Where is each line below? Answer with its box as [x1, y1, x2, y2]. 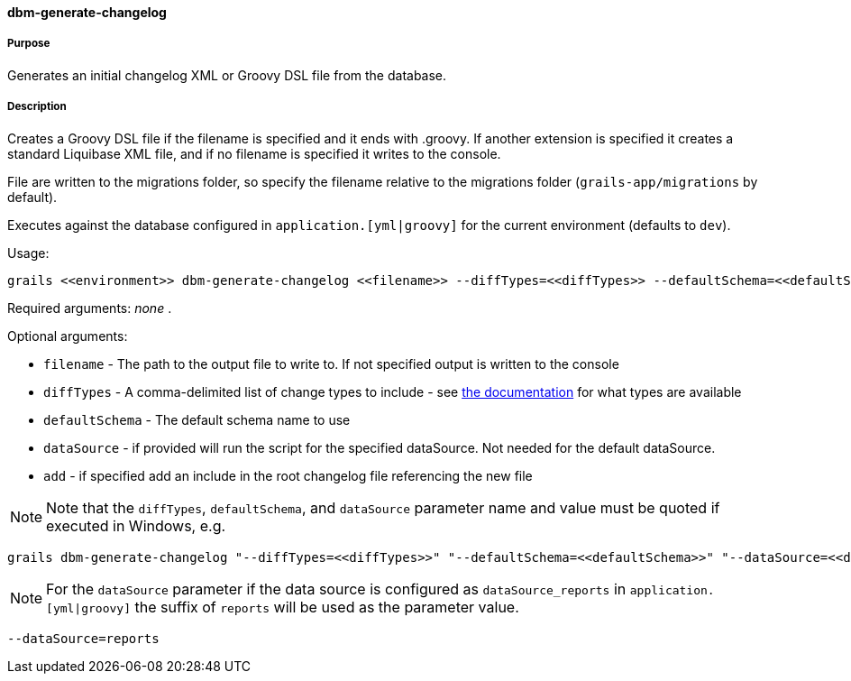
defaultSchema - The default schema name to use [43, 411, 351, 428]
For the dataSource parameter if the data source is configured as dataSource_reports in [46, 579, 627, 598]
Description [7, 100, 67, 114]
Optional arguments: [7, 327, 128, 344]
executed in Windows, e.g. [46, 516, 226, 535]
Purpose [7, 37, 50, 51]
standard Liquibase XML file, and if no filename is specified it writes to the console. [7, 145, 501, 161]
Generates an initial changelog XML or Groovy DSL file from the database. [7, 67, 447, 83]
